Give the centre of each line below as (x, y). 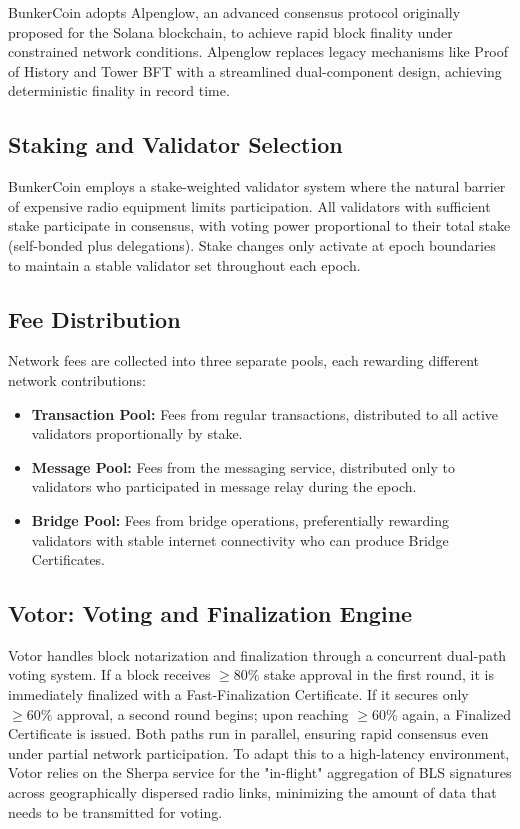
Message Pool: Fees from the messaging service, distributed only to (243, 466)
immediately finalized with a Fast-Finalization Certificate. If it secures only (238, 694)
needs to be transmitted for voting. (115, 811)
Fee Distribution (94, 318)
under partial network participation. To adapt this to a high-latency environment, (259, 752)
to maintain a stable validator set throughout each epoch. (184, 264)
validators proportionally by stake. (137, 433)
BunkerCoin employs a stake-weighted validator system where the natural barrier (257, 186)
